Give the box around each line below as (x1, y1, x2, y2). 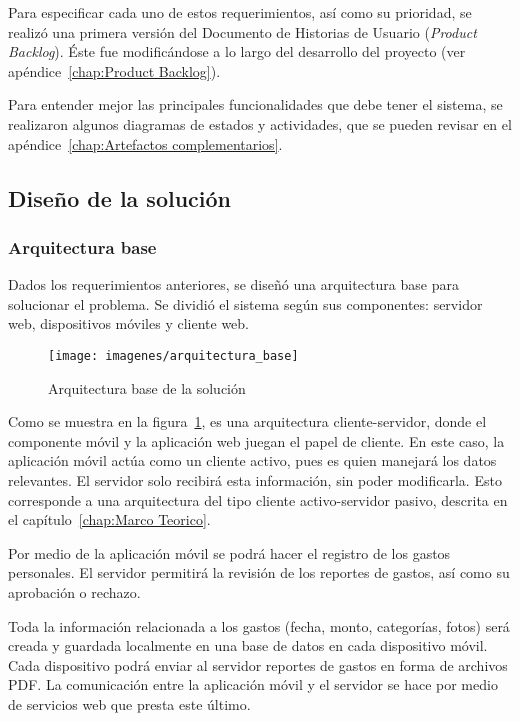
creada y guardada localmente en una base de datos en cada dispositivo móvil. (8, 635, 488, 656)
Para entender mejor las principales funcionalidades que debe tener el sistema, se (8, 94, 503, 115)
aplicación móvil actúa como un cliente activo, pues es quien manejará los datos (8, 450, 497, 471)
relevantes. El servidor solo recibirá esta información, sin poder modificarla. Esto (8, 469, 502, 490)
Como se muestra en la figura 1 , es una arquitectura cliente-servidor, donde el (8, 411, 487, 432)
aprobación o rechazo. (8, 581, 141, 602)
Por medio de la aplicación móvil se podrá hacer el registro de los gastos (8, 542, 451, 563)
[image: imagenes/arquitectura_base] (48, 348, 299, 363)
